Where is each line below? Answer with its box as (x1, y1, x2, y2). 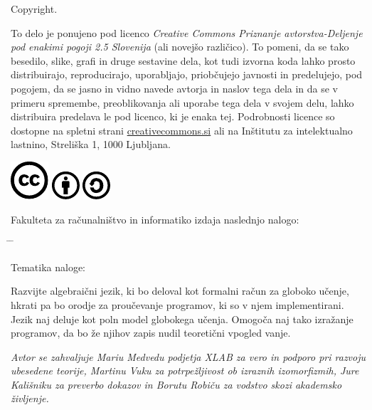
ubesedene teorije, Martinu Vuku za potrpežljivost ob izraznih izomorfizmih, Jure (11, 363, 359, 378)
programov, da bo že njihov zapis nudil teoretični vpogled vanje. (11, 325, 291, 340)
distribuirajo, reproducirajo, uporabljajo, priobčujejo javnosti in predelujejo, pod (11, 67, 363, 82)
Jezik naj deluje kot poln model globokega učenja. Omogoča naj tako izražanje (11, 311, 354, 326)
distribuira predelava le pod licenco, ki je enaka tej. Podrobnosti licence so (11, 109, 335, 124)
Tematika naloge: (11, 259, 85, 274)
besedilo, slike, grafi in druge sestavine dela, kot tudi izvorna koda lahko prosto (11, 53, 356, 68)
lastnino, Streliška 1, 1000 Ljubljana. (11, 137, 171, 152)
